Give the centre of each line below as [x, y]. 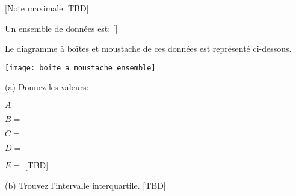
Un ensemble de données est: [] [61, 28]
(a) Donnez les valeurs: [47, 87]
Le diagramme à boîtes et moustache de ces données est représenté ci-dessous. [148, 48]
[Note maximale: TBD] [47, 8]
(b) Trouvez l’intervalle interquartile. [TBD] [85, 185]
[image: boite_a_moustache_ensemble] [80, 68]
